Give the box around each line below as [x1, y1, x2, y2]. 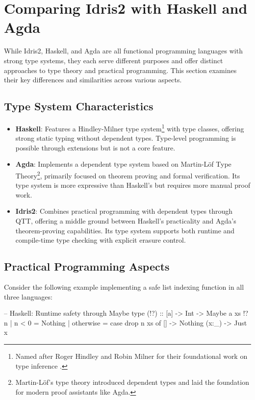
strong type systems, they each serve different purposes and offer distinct [4, 55, 223, 65]
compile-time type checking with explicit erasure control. [15, 235, 186, 245]
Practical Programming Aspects [4, 259, 170, 274]
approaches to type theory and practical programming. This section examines [4, 65, 237, 75]
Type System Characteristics [4, 99, 153, 114]
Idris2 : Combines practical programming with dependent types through [15, 206, 233, 216]
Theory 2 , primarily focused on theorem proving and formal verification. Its [15, 169, 240, 180]
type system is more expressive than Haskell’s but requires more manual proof [15, 180, 251, 190]
